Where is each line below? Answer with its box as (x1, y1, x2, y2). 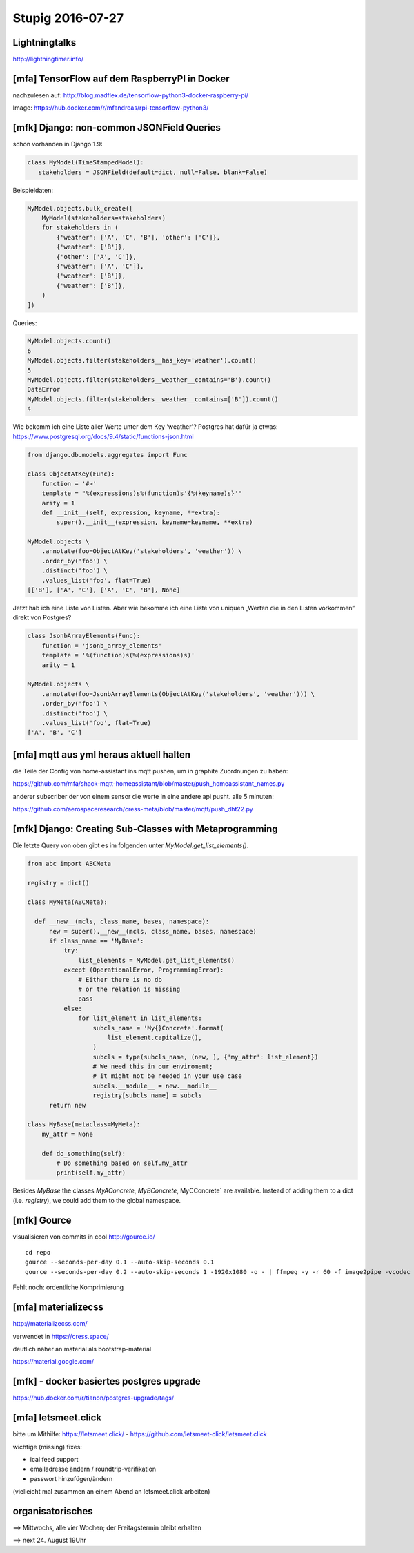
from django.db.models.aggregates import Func (27, 451, 188, 459)
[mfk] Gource (12, 1214, 72, 1226)
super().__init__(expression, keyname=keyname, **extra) (56, 519, 253, 526)
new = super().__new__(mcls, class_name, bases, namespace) (49, 927, 257, 935)
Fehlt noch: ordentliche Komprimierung (12, 1283, 124, 1291)
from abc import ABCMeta (27, 860, 112, 867)
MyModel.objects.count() (27, 337, 112, 345)
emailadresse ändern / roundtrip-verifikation (30, 1465, 157, 1474)
